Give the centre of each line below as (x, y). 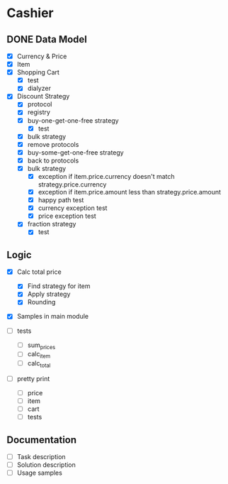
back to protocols (53, 160)
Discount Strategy (43, 97)
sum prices (41, 346)
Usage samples (40, 473)
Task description (41, 457)
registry (39, 112)
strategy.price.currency (72, 185)
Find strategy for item (59, 286)
